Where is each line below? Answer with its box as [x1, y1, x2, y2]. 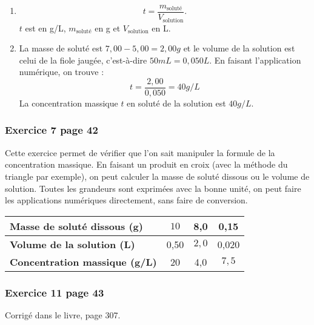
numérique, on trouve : [19, 65, 104, 78]
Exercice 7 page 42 [5, 122, 98, 137]
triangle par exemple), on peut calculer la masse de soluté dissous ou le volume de [5, 169, 310, 182]
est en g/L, [25, 21, 66, 34]
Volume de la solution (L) [10, 237, 135, 251]
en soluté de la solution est [127, 96, 226, 109]
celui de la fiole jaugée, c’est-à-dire [19, 53, 147, 66]
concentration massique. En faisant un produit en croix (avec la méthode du [5, 158, 288, 171]
